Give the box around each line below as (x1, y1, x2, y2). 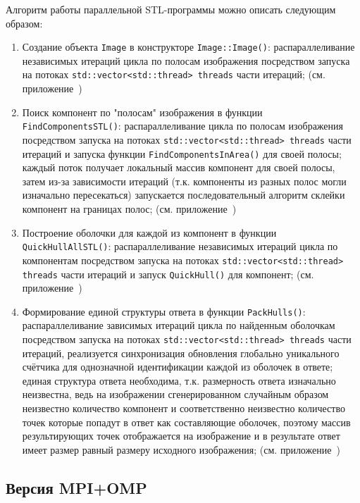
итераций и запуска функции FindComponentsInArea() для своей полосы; (22, 146, 342, 161)
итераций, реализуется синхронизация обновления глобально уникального (22, 345, 340, 360)
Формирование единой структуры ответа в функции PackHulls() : (22, 304, 306, 318)
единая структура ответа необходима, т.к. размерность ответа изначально (22, 373, 336, 387)
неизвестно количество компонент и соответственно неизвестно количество (22, 401, 345, 416)
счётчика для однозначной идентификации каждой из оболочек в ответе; (22, 359, 333, 374)
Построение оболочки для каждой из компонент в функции (22, 225, 277, 240)
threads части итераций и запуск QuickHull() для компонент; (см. (22, 266, 314, 281)
